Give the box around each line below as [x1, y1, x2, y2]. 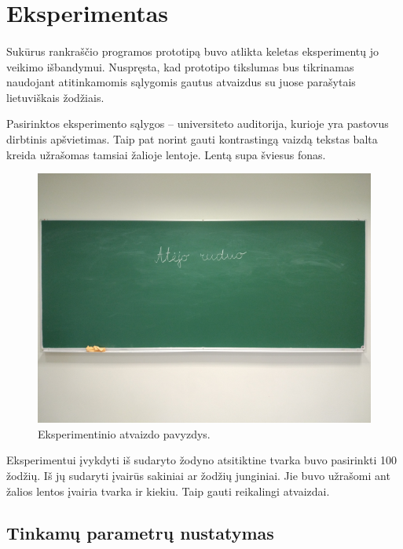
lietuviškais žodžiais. [6, 89, 104, 105]
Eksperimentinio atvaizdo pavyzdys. [38, 425, 211, 442]
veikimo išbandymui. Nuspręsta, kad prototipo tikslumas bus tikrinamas [6, 58, 354, 75]
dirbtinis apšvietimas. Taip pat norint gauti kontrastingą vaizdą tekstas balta [6, 130, 378, 147]
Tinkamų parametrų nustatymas [6, 521, 274, 545]
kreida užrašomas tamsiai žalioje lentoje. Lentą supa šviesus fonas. [6, 146, 326, 162]
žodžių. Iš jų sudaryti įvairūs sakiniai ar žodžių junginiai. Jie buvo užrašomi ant [6, 467, 390, 483]
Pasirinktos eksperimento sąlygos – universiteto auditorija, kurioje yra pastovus [6, 115, 389, 132]
